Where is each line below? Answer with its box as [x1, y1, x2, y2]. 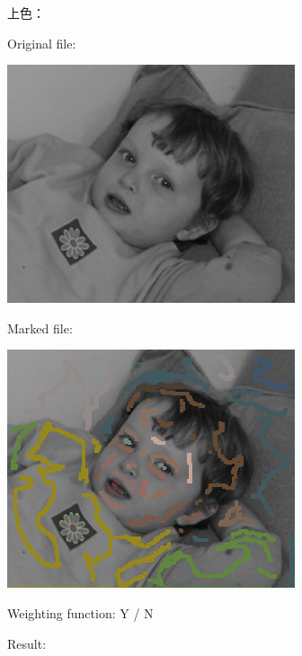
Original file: [7, 33, 76, 52]
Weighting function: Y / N [7, 603, 154, 622]
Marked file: [7, 318, 73, 337]
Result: [7, 634, 47, 652]
